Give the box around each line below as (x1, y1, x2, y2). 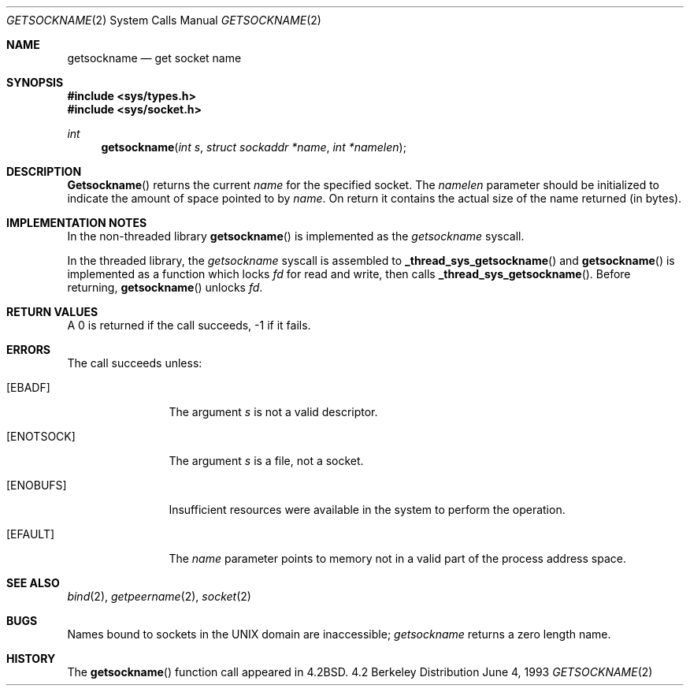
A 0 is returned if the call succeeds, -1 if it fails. (67, 318, 311, 332)
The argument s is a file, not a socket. (169, 454, 364, 467)
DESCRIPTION (6, 165, 82, 178)
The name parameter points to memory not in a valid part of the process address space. (169, 552, 626, 565)
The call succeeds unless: (67, 356, 202, 370)
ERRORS (6, 343, 51, 356)
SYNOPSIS (6, 76, 64, 89)
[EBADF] (6, 381, 50, 394)
